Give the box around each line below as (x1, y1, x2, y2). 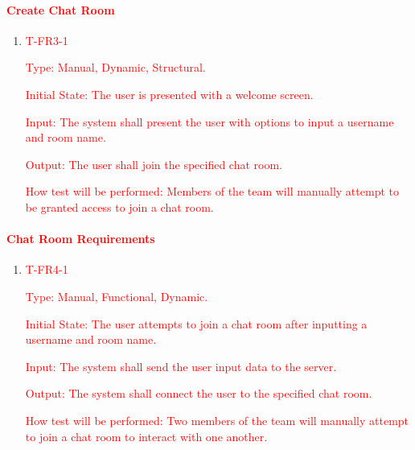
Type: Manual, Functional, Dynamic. (25, 287, 208, 304)
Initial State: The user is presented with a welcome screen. (25, 85, 314, 102)
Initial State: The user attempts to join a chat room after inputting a (25, 315, 368, 332)
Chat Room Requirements (6, 230, 155, 247)
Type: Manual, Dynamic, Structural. (25, 59, 206, 76)
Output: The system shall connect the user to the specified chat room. (25, 385, 372, 402)
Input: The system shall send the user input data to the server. (25, 357, 337, 374)
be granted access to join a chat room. (25, 198, 214, 215)
